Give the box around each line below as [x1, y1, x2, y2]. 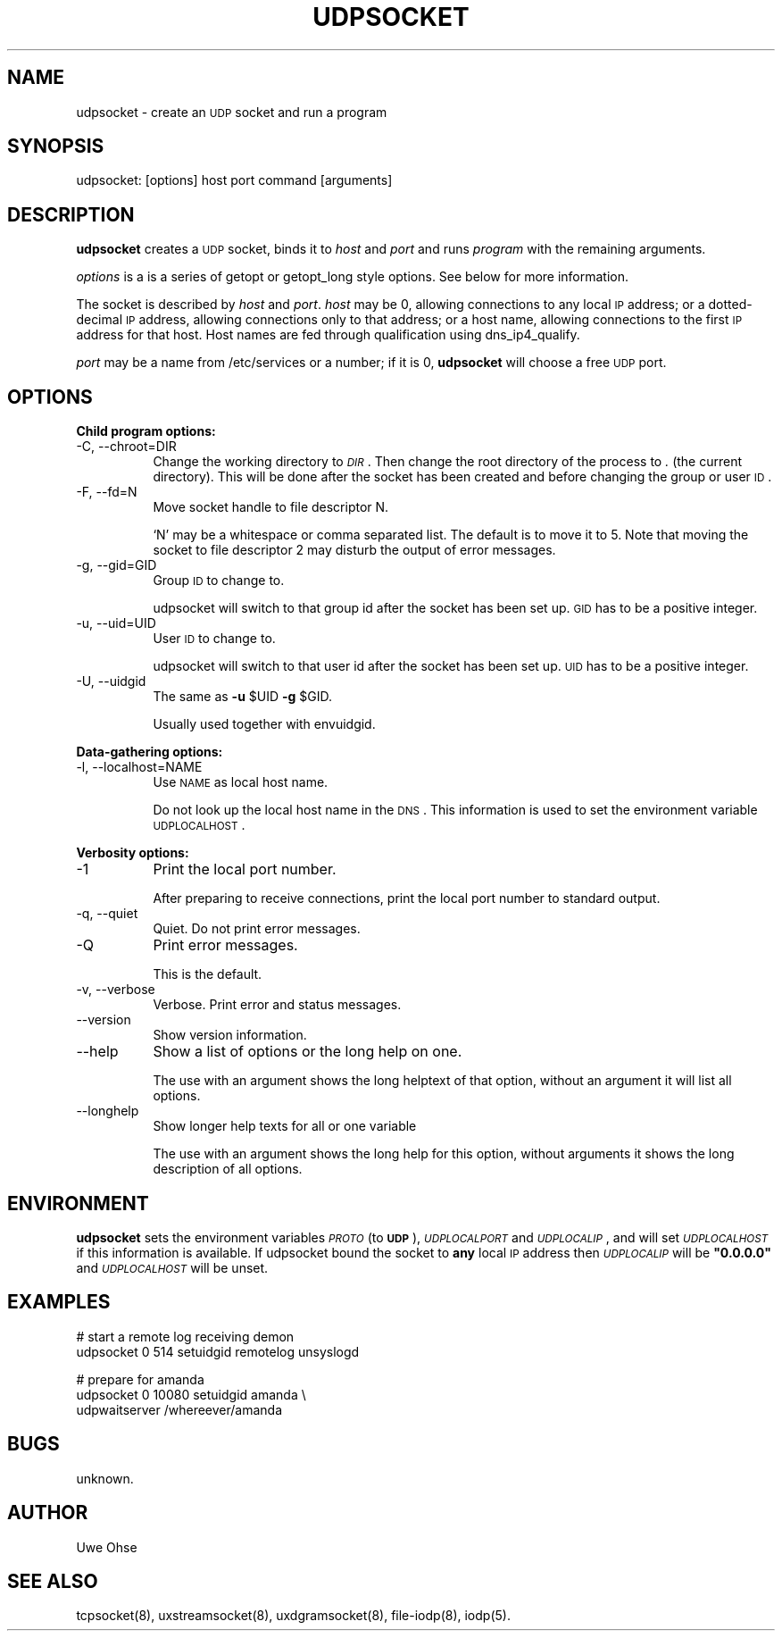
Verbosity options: [76, 845, 189, 861]
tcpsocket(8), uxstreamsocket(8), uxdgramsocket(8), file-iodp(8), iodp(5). [76, 1608, 511, 1624]
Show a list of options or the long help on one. [153, 1042, 462, 1061]
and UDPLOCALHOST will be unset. [76, 1259, 269, 1275]
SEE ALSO [7, 1569, 98, 1592]
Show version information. [153, 1027, 307, 1043]
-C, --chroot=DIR [76, 439, 177, 455]
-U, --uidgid [76, 673, 146, 689]
